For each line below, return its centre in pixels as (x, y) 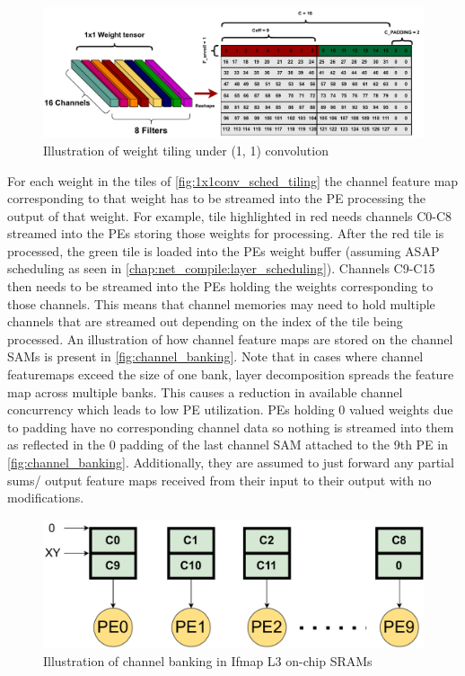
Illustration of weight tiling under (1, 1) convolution (186, 150)
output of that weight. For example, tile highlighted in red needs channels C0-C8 (230, 215)
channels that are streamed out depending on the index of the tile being (205, 321)
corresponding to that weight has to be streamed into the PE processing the (217, 198)
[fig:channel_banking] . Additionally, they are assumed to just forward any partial (231, 463)
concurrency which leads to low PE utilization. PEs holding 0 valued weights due (230, 409)
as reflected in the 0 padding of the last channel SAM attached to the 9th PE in (228, 445)
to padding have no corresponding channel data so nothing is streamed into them (231, 427)
